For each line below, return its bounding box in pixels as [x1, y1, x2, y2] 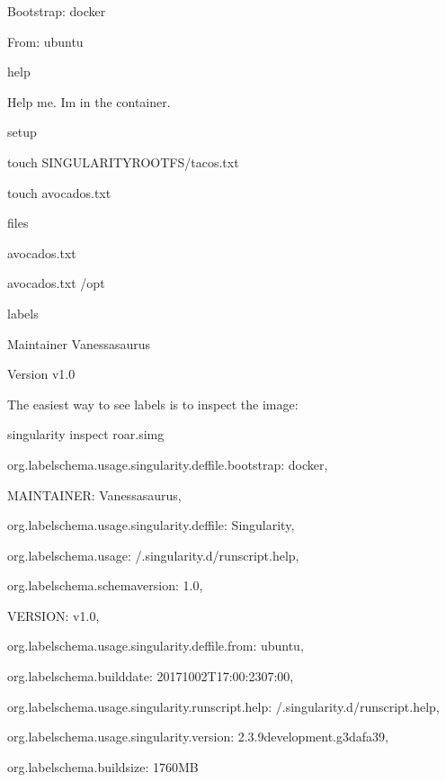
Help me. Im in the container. [7, 92, 171, 111]
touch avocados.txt [7, 183, 111, 202]
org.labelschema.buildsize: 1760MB [7, 757, 199, 776]
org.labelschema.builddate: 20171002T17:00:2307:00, [7, 667, 294, 686]
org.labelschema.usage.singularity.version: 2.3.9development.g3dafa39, [7, 727, 388, 746]
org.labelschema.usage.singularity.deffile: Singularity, [7, 516, 295, 535]
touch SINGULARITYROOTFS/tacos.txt [7, 152, 239, 171]
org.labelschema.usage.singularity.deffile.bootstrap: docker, [7, 454, 328, 473]
